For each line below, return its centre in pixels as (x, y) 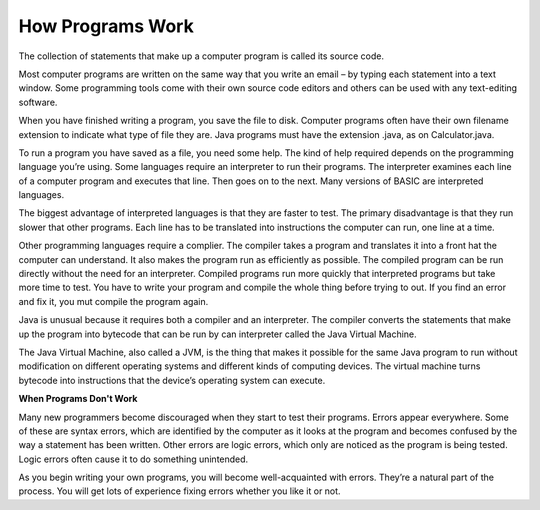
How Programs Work (106, 26)
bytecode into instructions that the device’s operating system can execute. (172, 380)
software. (38, 102)
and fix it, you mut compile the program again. (113, 301)
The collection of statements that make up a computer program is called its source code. (201, 56)
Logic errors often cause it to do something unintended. (133, 459)
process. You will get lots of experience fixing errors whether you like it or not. (179, 491)
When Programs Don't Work (78, 399)
